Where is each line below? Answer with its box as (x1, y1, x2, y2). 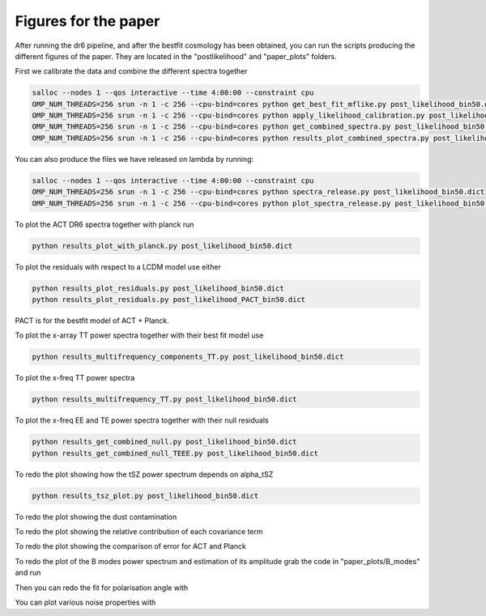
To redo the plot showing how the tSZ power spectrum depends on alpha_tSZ (15, 469, 274, 479)
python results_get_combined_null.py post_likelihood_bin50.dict (32, 437, 297, 447)
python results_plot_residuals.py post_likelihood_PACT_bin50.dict (32, 295, 306, 304)
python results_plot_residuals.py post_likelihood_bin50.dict (32, 283, 284, 293)
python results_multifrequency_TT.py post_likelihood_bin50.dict (32, 395, 297, 404)
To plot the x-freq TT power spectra (15, 373, 135, 383)
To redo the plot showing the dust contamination (15, 512, 177, 521)
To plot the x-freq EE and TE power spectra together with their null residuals (15, 415, 269, 425)
